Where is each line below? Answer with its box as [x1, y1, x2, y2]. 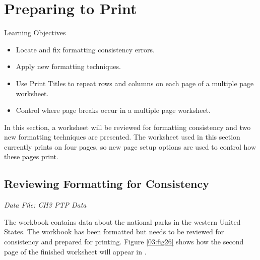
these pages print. [4, 151, 58, 162]
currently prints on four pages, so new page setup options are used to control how [4, 141, 256, 152]
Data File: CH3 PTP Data [4, 200, 87, 210]
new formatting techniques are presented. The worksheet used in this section [4, 132, 240, 142]
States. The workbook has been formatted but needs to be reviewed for [4, 226, 224, 237]
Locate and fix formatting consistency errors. [16, 44, 155, 54]
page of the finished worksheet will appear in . [4, 246, 147, 256]
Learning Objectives [4, 27, 66, 38]
